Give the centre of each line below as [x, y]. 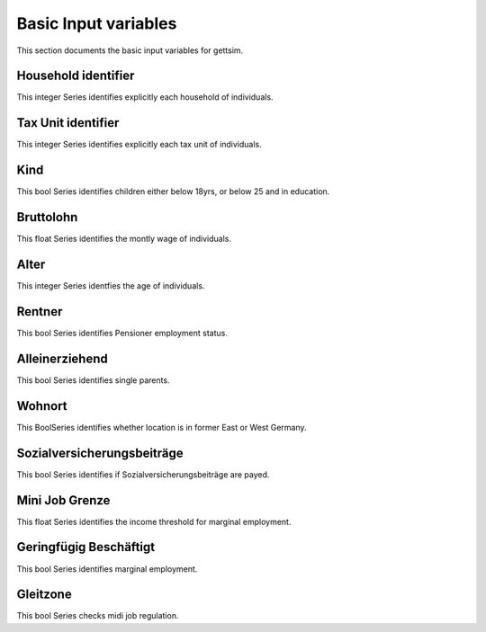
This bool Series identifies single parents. [93, 380]
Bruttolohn [47, 217]
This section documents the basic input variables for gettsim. [130, 50]
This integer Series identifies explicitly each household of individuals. [145, 97]
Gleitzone [44, 595]
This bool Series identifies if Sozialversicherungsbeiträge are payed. [143, 474]
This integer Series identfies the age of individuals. [111, 286]
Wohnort [42, 406]
